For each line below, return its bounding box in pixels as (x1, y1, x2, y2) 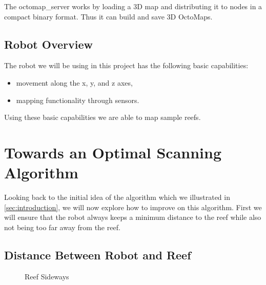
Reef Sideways (25, 271, 69, 281)
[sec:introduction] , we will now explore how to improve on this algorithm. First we (4, 201, 262, 212)
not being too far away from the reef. (4, 221, 120, 232)
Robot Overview (4, 36, 93, 52)
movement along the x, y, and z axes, (16, 77, 133, 88)
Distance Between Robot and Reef (4, 247, 191, 262)
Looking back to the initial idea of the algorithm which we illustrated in (4, 192, 230, 202)
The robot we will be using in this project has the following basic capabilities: (4, 60, 249, 71)
